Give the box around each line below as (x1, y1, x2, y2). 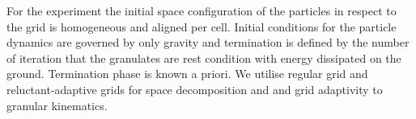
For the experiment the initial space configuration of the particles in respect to (6, 2, 397, 18)
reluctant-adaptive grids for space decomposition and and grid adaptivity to (6, 80, 383, 97)
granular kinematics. (6, 96, 108, 113)
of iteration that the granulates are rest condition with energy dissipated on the (6, 49, 401, 66)
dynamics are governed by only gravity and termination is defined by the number (6, 34, 410, 51)
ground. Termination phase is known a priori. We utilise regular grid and (6, 65, 368, 82)
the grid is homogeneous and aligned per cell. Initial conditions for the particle (6, 18, 397, 35)
